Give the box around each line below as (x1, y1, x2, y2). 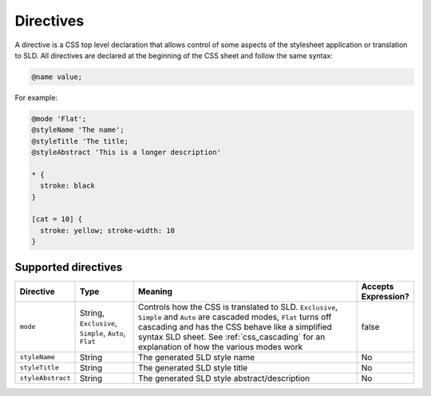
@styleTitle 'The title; (31, 137, 129, 145)
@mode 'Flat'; (31, 114, 87, 123)
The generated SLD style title (138, 362, 247, 373)
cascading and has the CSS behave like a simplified (138, 321, 333, 332)
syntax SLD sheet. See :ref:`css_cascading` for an (138, 331, 326, 343)
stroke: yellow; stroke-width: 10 (40, 226, 176, 235)
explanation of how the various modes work (138, 341, 303, 352)
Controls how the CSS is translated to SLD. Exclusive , (138, 301, 338, 312)
